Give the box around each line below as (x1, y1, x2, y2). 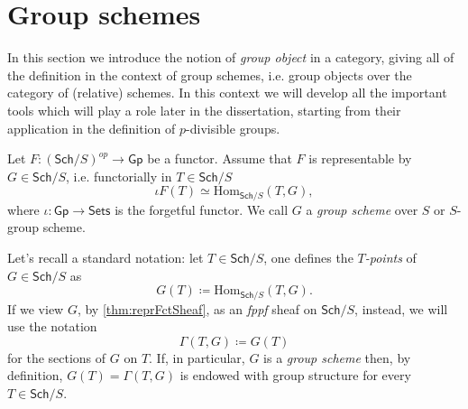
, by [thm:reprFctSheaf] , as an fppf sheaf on (77, 299, 317, 318)
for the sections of (7, 348, 106, 367)
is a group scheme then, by (263, 348, 411, 367)
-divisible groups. (186, 118, 280, 137)
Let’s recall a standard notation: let (7, 247, 204, 266)
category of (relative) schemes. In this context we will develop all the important (7, 83, 447, 102)
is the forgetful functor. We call (115, 200, 289, 218)
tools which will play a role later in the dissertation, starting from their (7, 100, 401, 119)
